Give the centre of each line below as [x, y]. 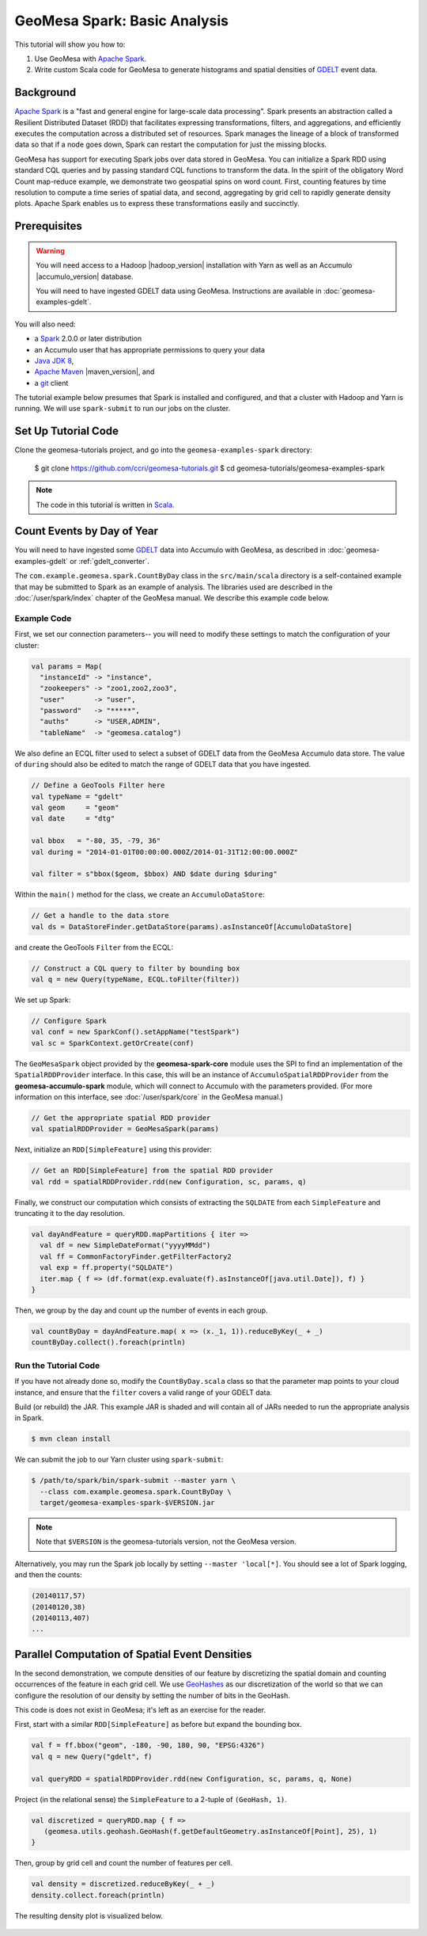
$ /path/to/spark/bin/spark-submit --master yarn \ [134, 1481]
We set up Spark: [43, 1000]
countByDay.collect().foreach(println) [108, 1342]
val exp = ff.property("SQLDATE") [107, 1268]
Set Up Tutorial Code [66, 431]
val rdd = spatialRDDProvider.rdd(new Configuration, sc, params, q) [169, 1181]
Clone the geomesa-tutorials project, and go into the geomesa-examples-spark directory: [163, 450]
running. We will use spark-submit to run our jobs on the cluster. [123, 409]
